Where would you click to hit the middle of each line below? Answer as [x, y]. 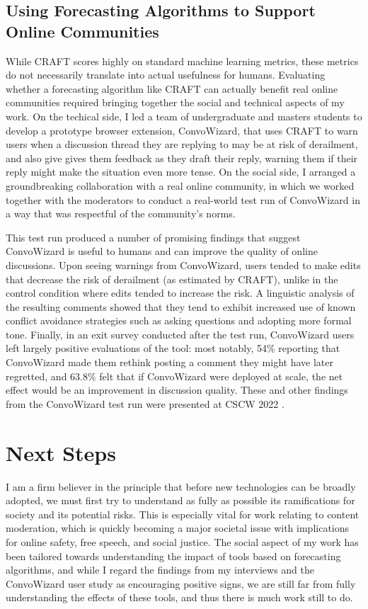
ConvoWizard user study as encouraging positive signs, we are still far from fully [181, 583]
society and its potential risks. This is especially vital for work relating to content [183, 514]
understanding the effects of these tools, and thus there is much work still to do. [179, 597]
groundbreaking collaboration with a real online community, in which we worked [180, 185]
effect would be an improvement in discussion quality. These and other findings [177, 390]
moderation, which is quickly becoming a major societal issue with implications [178, 528]
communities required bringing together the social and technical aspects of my [175, 102]
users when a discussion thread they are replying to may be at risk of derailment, [182, 144]
